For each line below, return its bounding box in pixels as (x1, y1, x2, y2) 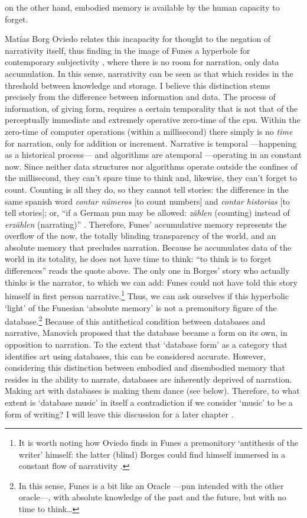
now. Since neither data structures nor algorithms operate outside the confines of (5, 160, 298, 172)
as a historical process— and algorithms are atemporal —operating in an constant (5, 148, 302, 161)
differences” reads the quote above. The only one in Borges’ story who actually (5, 264, 290, 277)
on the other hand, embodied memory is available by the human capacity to (5, 1, 280, 13)
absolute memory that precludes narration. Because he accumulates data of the (5, 241, 292, 253)
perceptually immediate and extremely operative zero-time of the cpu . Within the (5, 114, 301, 126)
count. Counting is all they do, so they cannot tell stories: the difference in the (5, 183, 289, 195)
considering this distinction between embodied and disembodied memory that (5, 361, 285, 374)
